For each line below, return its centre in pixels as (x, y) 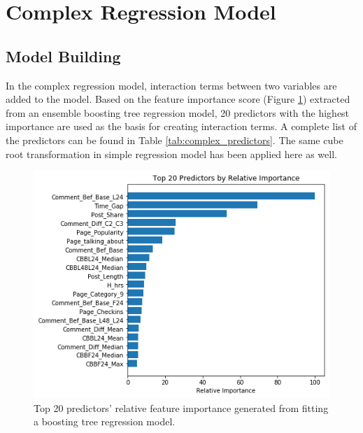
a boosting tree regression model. (105, 421)
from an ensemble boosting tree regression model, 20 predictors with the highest (178, 112)
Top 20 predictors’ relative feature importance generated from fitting (181, 407)
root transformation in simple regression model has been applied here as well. (171, 154)
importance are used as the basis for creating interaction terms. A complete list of (181, 126)
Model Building (63, 56)
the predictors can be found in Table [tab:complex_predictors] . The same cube (175, 140)
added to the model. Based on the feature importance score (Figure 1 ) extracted (178, 99)
